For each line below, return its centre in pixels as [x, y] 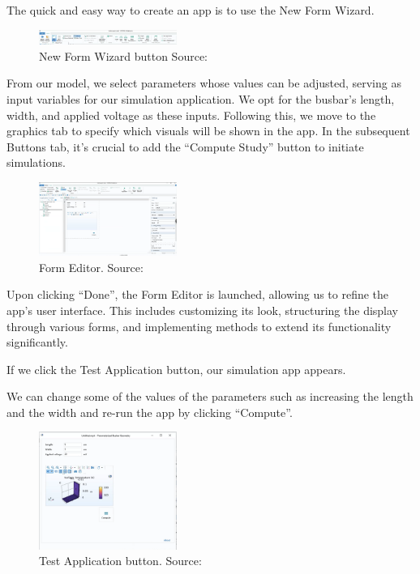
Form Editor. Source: [91, 267]
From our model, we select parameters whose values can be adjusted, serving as [204, 83]
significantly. [37, 342]
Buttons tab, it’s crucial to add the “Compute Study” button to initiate [185, 146]
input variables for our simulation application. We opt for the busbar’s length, [201, 99]
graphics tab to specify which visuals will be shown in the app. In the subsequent [208, 131]
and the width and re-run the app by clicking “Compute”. [150, 412]
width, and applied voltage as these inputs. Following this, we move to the [191, 115]
